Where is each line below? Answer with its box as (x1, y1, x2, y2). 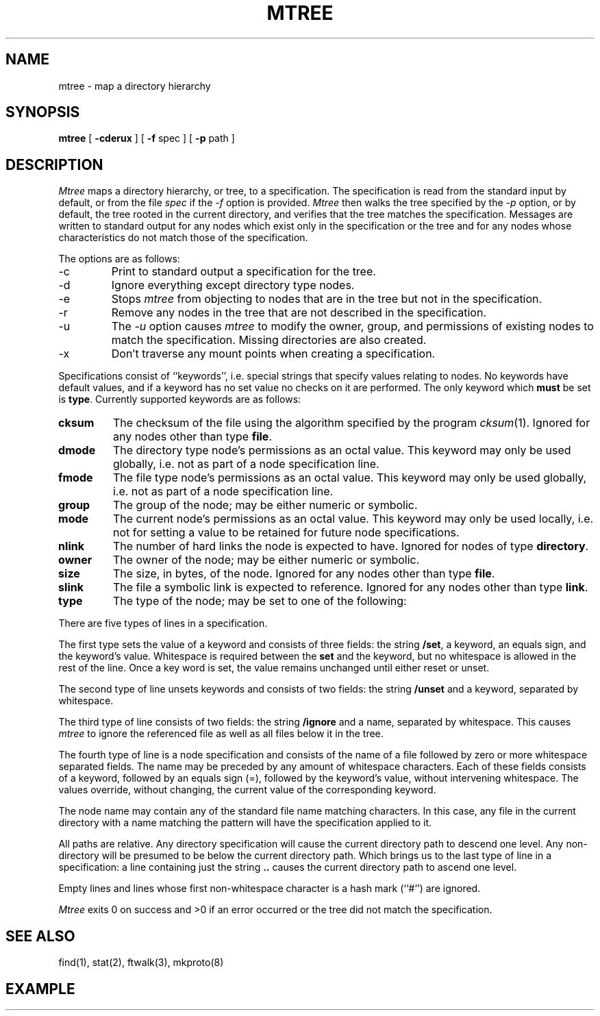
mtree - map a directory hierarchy (58, 79, 211, 92)
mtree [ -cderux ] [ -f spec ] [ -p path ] (58, 132, 235, 145)
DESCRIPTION (5, 156, 103, 173)
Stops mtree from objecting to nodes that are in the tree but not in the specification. (111, 292, 542, 306)
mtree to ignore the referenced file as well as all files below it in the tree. (58, 728, 384, 740)
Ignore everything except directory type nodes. (111, 278, 355, 293)
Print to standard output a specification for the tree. (111, 264, 376, 279)
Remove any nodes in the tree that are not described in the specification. (111, 306, 487, 320)
